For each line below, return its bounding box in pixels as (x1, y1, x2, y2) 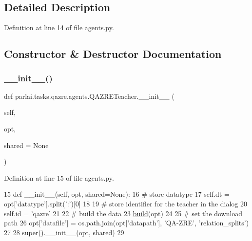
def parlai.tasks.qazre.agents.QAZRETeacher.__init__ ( (4, 91, 174, 101)
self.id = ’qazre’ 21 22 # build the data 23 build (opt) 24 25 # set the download (4, 208, 243, 218)
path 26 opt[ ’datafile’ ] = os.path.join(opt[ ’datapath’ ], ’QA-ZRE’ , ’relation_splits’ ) (4, 218, 249, 228)
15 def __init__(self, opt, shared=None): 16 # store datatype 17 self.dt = (4, 189, 230, 199)
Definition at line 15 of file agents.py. (4, 172, 114, 183)
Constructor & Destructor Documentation (4, 46, 222, 61)
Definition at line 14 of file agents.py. (4, 22, 114, 33)
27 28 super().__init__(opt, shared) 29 (4, 227, 124, 237)
